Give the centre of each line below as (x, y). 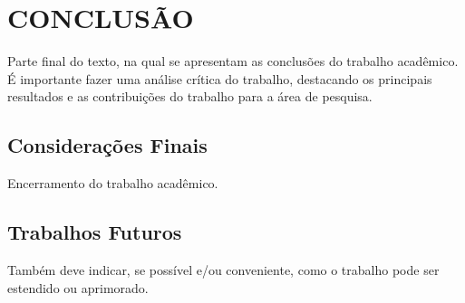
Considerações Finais (107, 145)
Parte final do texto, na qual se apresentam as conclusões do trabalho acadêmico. (233, 61)
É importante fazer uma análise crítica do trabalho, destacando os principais (220, 78)
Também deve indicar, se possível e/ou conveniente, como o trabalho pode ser (223, 269)
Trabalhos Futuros (95, 232)
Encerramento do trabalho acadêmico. (113, 183)
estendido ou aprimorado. (78, 287)
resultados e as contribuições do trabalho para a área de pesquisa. (190, 96)
